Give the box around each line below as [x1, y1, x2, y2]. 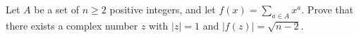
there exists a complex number [6, 18, 138, 32]
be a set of [34, 2, 80, 16]
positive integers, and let [109, 2, 216, 16]
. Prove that [301, 2, 354, 16]
